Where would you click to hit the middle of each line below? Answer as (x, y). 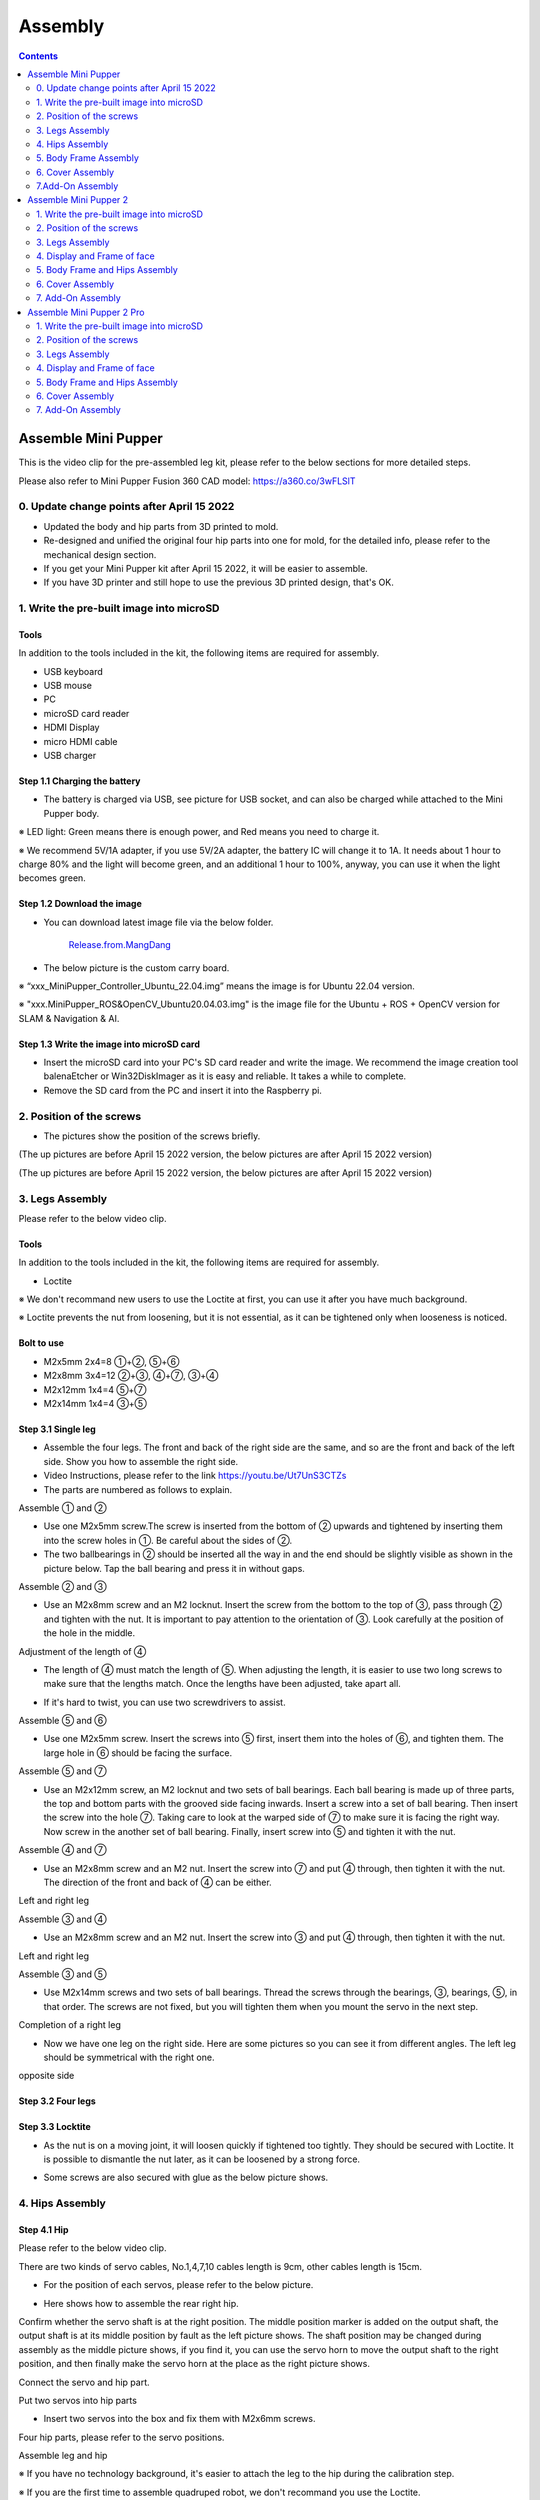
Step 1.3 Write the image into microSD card (109, 1044)
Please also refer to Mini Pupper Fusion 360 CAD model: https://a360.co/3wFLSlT (187, 481)
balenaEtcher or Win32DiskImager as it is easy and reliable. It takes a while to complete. (225, 1076)
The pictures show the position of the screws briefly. (152, 1136)
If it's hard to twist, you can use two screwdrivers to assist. (164, 1702)
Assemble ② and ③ (62, 1586)
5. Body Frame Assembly (88, 158)
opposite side (46, 2076)
